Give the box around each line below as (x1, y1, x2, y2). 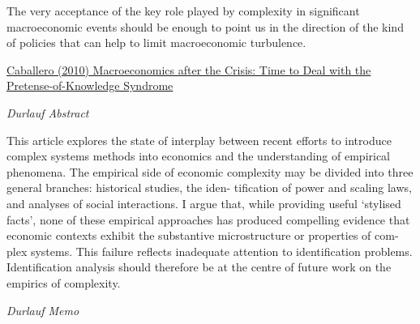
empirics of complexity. (6, 274, 121, 291)
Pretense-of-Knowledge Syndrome (6, 77, 174, 94)
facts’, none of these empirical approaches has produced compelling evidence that (6, 211, 410, 228)
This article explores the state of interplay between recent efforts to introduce (6, 131, 392, 148)
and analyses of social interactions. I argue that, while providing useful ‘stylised (6, 194, 401, 211)
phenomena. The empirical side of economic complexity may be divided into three (6, 163, 414, 180)
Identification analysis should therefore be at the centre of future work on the (6, 258, 392, 275)
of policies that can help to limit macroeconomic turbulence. (6, 34, 306, 51)
